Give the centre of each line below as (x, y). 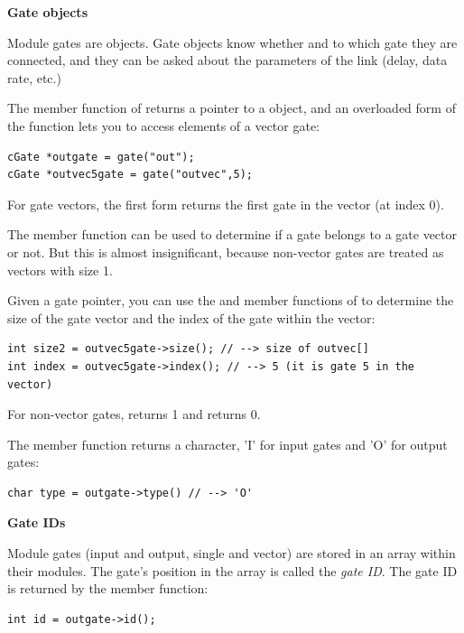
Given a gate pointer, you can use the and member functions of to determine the (231, 300)
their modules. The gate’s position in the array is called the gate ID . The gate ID (232, 570)
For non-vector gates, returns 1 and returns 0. (134, 414)
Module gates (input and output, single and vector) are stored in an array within (232, 553)
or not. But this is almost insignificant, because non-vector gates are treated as (226, 251)
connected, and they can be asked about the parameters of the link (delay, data (227, 60)
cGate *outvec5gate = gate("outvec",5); (130, 175)
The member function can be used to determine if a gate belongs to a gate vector (232, 234)
